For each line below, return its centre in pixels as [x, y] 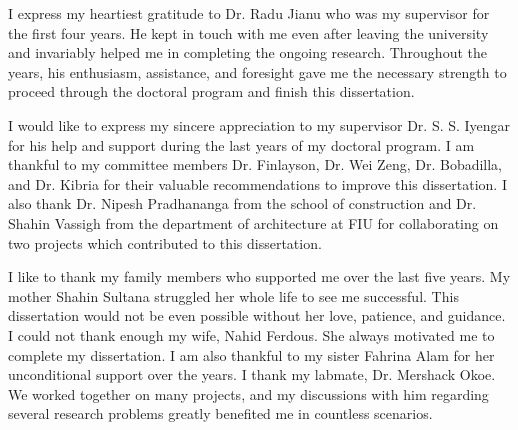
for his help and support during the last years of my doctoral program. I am [241, 144]
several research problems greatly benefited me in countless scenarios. [220, 413]
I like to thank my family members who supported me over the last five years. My [259, 276]
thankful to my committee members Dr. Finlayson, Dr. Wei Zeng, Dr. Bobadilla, [255, 164]
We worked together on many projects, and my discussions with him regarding [248, 393]
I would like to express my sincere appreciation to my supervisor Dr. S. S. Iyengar [259, 124]
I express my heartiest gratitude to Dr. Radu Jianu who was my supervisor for [249, 13]
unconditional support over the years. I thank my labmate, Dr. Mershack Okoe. [252, 374]
